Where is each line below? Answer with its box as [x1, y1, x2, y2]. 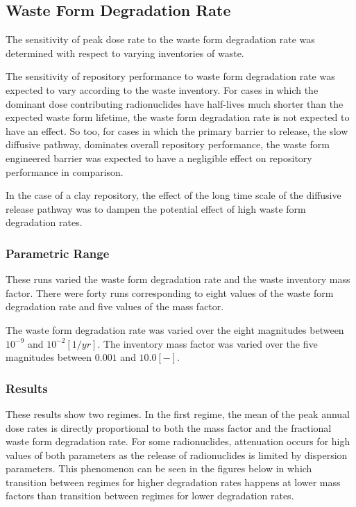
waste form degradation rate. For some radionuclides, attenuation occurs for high [6, 434, 350, 449]
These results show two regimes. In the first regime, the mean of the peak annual [6, 406, 350, 421]
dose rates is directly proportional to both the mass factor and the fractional [6, 420, 332, 435]
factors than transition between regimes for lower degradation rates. [6, 488, 294, 503]
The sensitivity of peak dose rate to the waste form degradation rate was [6, 32, 315, 47]
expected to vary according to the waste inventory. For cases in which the [6, 82, 319, 97]
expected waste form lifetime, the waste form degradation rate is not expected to [6, 110, 350, 124]
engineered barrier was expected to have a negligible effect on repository [6, 150, 312, 165]
